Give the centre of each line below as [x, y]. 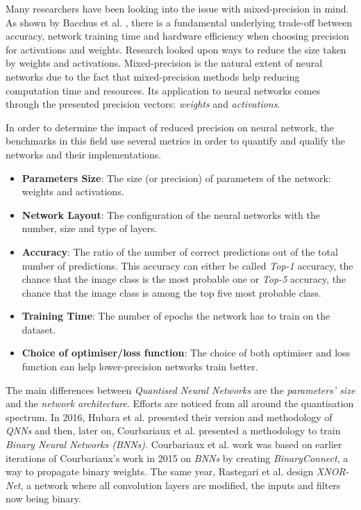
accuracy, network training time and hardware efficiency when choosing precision [177, 36]
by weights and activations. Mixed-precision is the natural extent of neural [164, 63]
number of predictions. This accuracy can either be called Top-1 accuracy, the [187, 265]
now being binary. [43, 499]
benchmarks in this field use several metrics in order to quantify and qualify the [176, 141]
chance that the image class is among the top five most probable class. [171, 292]
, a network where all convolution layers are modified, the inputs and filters [180, 485]
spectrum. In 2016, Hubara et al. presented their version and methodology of [169, 417]
